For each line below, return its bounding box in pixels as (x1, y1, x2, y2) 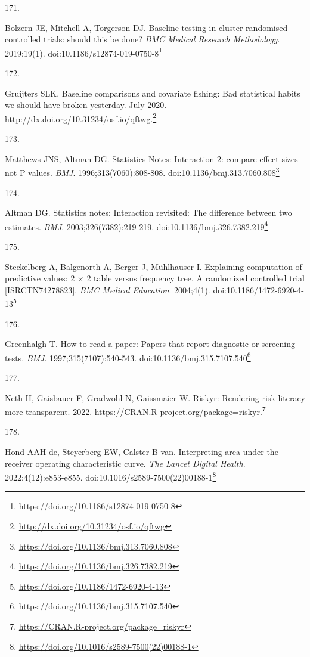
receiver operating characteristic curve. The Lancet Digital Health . (5, 457, 246, 469)
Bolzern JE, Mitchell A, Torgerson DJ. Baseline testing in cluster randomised (5, 21, 288, 33)
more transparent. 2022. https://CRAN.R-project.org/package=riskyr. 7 (5, 404, 266, 417)
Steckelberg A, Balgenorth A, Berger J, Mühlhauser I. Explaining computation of (5, 260, 302, 272)
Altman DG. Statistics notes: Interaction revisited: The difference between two (5, 206, 292, 219)
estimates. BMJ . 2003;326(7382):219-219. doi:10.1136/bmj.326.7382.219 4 (5, 218, 268, 233)
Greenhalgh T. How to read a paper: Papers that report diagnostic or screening (5, 337, 295, 350)
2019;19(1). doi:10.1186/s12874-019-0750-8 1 (5, 45, 163, 59)
